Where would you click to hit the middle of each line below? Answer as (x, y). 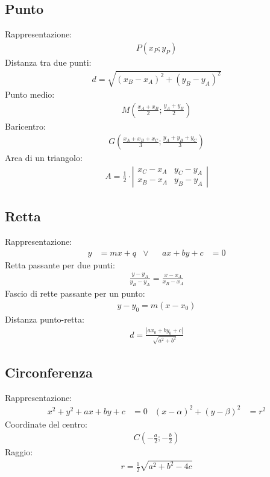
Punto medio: (30, 94)
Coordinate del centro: (46, 424)
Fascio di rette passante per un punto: (75, 293)
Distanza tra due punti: (48, 62)
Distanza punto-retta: (45, 319)
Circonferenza (49, 372)
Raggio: (19, 452)
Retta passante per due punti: (60, 264)
